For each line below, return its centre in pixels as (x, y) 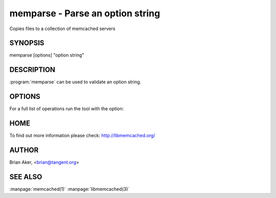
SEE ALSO (26, 177)
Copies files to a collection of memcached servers (62, 29)
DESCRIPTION (32, 70)
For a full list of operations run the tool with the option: (67, 109)
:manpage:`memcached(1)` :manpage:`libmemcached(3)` (70, 189)
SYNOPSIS (27, 43)
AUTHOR (24, 150)
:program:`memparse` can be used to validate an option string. (75, 82)
